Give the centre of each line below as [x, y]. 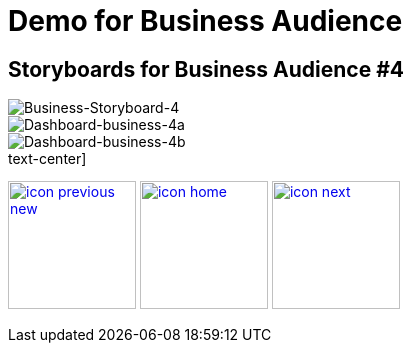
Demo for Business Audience [205, 21]
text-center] [47, 159]
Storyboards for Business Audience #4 [206, 69]
